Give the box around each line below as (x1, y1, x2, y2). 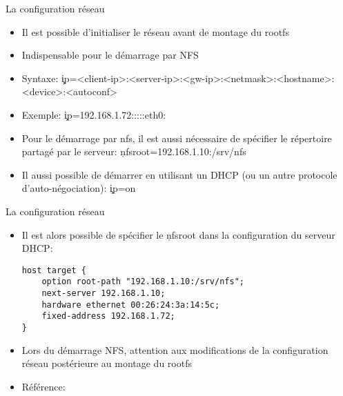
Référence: (21, 379, 66, 393)
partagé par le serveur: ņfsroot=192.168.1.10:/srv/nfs (21, 144, 246, 159)
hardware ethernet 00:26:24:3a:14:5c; (41, 299, 220, 310)
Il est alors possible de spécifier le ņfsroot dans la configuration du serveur (21, 227, 335, 241)
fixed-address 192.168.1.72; (41, 311, 175, 321)
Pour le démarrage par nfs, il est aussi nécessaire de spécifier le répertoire (21, 130, 332, 145)
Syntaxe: (21, 70, 59, 85)
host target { (21, 265, 86, 275)
